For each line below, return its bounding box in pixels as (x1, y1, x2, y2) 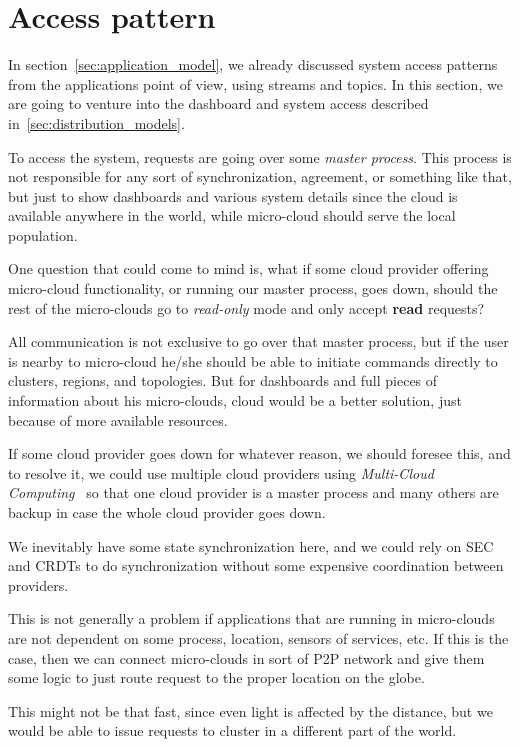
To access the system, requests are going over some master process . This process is (8, 146, 512, 167)
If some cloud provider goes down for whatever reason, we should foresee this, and (8, 443, 511, 464)
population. (8, 224, 78, 245)
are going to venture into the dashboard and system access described (8, 93, 429, 114)
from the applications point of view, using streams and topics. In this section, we (8, 73, 503, 94)
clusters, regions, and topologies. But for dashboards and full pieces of (8, 370, 438, 391)
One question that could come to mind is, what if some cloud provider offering (8, 258, 489, 279)
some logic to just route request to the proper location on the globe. (8, 667, 425, 688)
